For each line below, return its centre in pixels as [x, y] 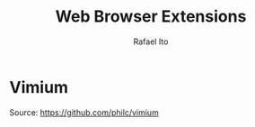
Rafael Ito [151, 41]
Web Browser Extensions [151, 17]
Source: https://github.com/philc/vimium [84, 112]
